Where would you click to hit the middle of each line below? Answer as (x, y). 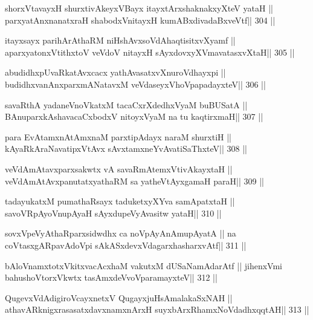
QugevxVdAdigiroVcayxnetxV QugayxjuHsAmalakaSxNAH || (119, 297)
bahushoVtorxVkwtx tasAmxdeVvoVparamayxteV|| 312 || (111, 277)
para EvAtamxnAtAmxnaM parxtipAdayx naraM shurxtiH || (118, 136)
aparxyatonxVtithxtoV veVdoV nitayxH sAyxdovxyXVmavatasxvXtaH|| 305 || (150, 52)
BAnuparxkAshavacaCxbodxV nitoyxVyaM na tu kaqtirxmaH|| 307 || (134, 116)
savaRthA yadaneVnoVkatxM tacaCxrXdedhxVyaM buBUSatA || (126, 104)
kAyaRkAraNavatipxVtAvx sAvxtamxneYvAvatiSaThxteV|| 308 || (126, 149)
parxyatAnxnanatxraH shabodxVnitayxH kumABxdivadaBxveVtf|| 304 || (140, 20)
